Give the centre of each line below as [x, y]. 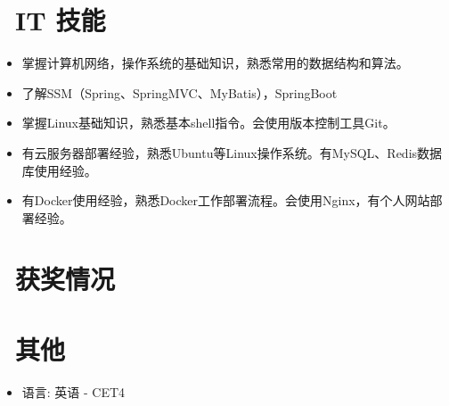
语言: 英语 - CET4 [73, 391]
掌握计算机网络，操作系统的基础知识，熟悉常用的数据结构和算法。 [215, 63]
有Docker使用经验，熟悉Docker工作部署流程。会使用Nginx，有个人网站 [226, 200]
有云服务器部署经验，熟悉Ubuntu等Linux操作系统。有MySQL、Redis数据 [232, 152]
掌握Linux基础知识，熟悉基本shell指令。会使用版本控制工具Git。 [208, 123]
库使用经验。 [59, 170]
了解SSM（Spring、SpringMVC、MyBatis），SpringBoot [180, 92]
